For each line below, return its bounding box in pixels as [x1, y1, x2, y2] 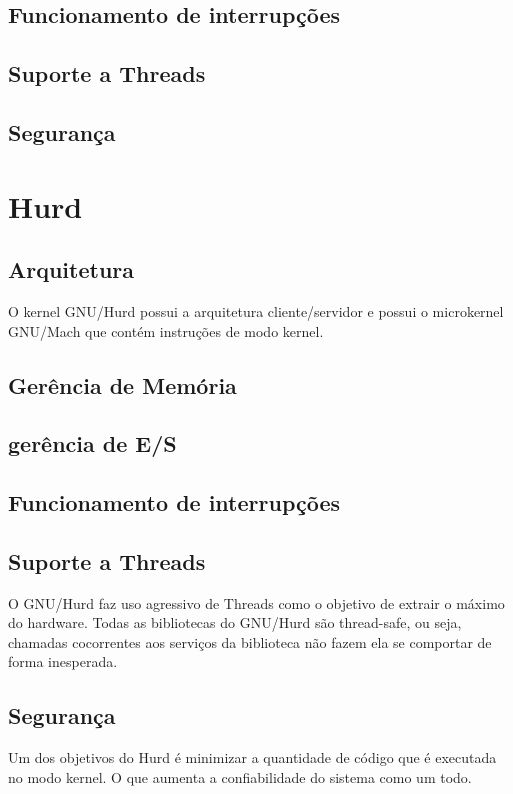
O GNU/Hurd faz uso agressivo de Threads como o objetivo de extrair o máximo [8, 592, 505, 613]
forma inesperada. [8, 651, 118, 672]
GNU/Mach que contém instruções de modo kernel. [8, 320, 324, 341]
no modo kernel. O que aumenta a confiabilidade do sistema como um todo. [8, 766, 472, 787]
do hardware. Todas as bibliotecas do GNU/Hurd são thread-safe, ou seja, [8, 612, 462, 633]
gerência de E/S [8, 428, 177, 459]
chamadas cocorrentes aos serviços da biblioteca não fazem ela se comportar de [8, 631, 492, 652]
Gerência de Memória [8, 369, 237, 400]
